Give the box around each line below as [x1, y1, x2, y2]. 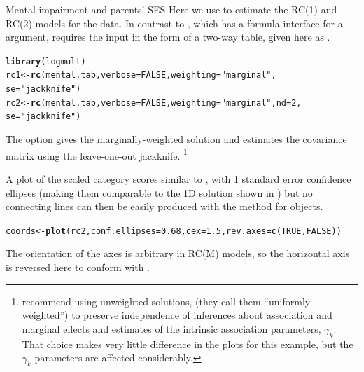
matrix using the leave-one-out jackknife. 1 [6, 146, 188, 163]
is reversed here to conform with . [6, 259, 150, 274]
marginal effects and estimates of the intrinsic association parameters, [22, 321, 321, 336]
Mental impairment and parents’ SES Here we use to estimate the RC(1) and [6, 2, 337, 16]
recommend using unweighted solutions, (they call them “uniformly [22, 294, 311, 308]
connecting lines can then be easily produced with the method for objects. [6, 199, 323, 214]
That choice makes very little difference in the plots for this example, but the [22, 336, 353, 351]
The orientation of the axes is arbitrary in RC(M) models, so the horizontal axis [6, 246, 350, 261]
